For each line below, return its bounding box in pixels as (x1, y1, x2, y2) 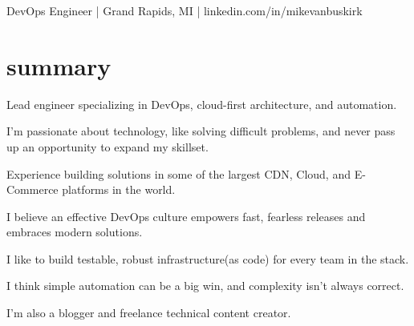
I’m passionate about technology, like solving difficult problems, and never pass (6, 123, 396, 139)
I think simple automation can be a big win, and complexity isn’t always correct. (6, 277, 404, 294)
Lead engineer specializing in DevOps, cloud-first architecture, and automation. (6, 95, 397, 112)
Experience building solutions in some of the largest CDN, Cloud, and (6, 165, 351, 182)
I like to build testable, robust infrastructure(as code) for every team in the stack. (6, 250, 409, 267)
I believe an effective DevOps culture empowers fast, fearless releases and (6, 207, 366, 224)
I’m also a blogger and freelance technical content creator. (6, 304, 291, 321)
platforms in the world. (62, 181, 176, 198)
